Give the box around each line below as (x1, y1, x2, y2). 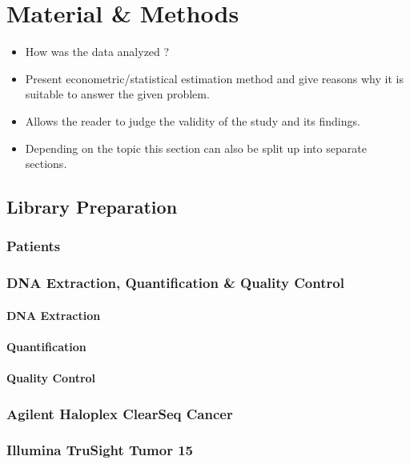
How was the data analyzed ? (25, 43, 170, 60)
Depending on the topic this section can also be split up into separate (25, 139, 367, 156)
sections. (25, 155, 67, 172)
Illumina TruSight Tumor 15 (6, 440, 193, 460)
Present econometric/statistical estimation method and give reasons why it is (25, 70, 404, 86)
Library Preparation (6, 194, 178, 219)
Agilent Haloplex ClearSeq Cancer (6, 403, 233, 423)
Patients (6, 236, 61, 256)
